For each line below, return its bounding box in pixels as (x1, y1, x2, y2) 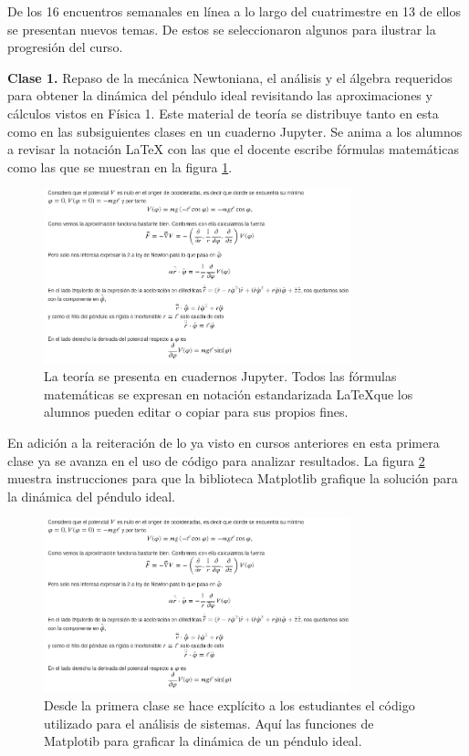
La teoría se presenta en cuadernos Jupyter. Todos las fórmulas (44, 367, 397, 386)
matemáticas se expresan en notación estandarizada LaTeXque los (44, 384, 413, 403)
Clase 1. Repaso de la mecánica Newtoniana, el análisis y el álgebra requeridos (7, 67, 453, 87)
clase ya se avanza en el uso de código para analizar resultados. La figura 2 (7, 450, 425, 470)
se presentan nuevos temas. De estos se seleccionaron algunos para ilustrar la (7, 19, 436, 38)
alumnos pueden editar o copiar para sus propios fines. (44, 402, 349, 421)
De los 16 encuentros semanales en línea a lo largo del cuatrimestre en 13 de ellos (7, 2, 461, 20)
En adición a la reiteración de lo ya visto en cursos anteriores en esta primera (7, 432, 440, 451)
